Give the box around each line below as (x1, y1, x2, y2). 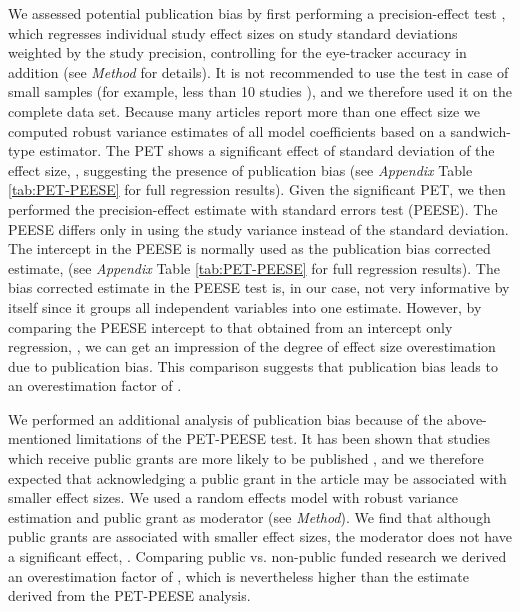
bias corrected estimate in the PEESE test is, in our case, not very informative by (8, 277, 510, 298)
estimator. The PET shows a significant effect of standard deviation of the (39, 140, 495, 161)
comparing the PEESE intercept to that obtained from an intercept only (8, 316, 453, 337)
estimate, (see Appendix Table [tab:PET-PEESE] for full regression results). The (8, 257, 500, 278)
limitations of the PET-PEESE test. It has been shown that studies (76, 428, 490, 449)
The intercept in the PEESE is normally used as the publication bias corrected (8, 238, 491, 259)
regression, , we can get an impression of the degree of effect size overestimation (8, 336, 496, 357)
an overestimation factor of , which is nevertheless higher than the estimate (8, 565, 469, 586)
